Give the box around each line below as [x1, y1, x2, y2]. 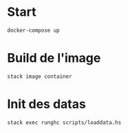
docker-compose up [7, 27, 60, 34]
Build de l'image [7, 50, 101, 65]
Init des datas [7, 96, 86, 112]
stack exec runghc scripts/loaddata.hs [7, 119, 122, 126]
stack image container [7, 73, 72, 80]
